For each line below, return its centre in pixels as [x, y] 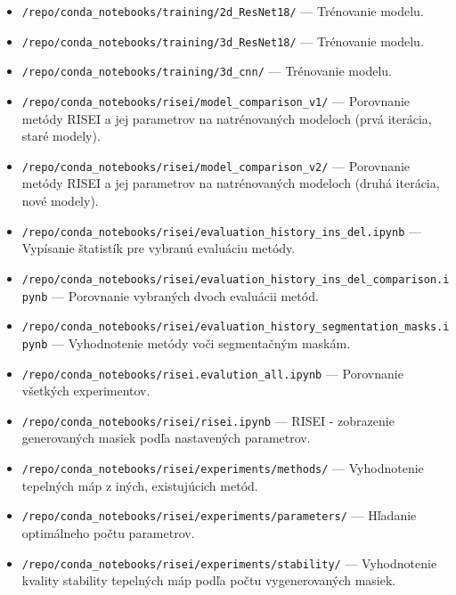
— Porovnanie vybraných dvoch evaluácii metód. [185, 295]
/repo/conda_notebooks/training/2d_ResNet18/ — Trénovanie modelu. [223, 11]
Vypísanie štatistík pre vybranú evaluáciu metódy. [159, 248]
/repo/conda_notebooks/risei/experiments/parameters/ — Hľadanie [219, 515]
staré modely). [61, 136]
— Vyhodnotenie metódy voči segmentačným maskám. [201, 342]
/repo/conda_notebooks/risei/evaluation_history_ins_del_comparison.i [236, 279]
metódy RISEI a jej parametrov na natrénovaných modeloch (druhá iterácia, [231, 183]
